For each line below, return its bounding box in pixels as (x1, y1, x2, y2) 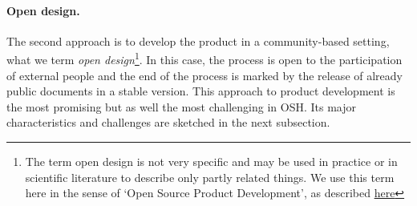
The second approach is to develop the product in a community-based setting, (6, 32, 390, 49)
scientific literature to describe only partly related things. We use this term (25, 168, 395, 185)
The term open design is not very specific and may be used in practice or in (25, 153, 398, 170)
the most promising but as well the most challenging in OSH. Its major (6, 98, 357, 115)
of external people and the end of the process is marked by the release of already (6, 67, 403, 83)
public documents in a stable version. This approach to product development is (6, 83, 395, 99)
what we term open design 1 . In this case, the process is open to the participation (6, 49, 403, 68)
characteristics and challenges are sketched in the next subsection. (6, 114, 330, 131)
